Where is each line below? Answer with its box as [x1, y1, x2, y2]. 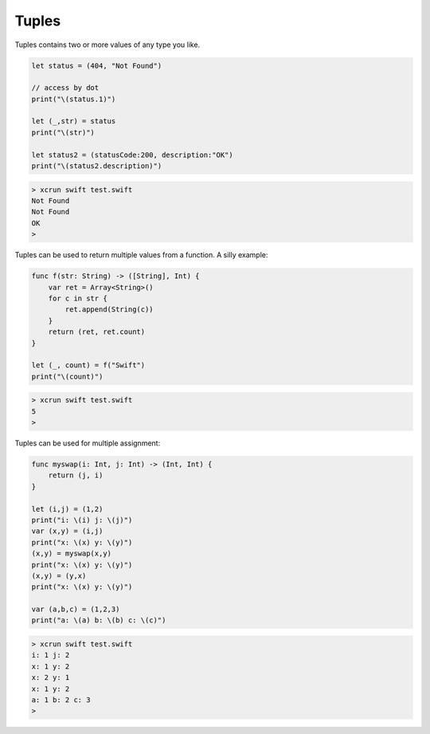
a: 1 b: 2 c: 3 [31, 696, 91, 705]
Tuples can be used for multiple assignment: [14, 438, 161, 448]
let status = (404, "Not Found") [31, 61, 162, 70]
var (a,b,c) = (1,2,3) [31, 605, 120, 614]
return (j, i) [48, 471, 104, 480]
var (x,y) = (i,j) [31, 527, 104, 536]
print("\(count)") [31, 371, 104, 381]
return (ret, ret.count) [48, 328, 146, 336]
